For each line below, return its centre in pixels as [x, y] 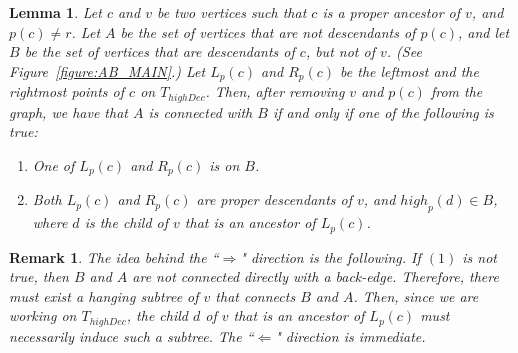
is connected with [200, 111]
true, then [39, 276]
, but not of [340, 51]
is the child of [126, 222]
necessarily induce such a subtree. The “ [131, 335]
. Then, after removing [275, 91]
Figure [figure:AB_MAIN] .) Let [107, 70]
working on [43, 315]
